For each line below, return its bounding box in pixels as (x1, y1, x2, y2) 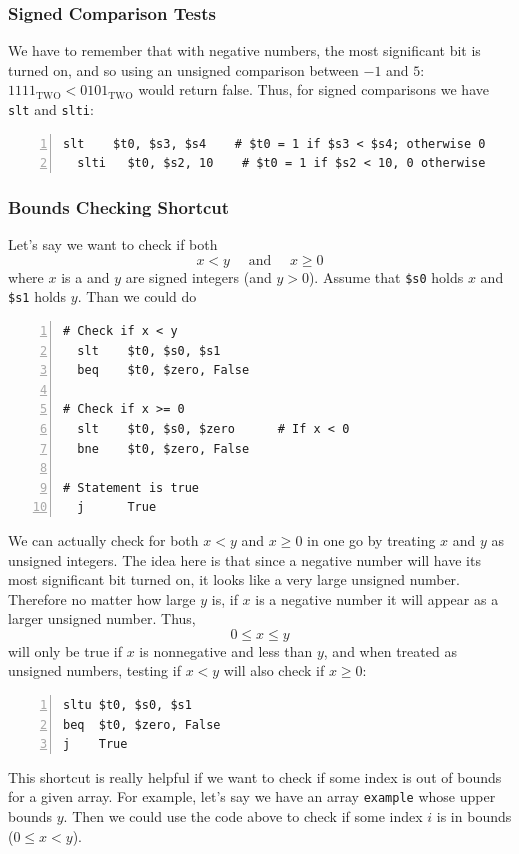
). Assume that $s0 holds (308, 266, 464, 287)
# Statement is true (63, 480, 200, 495)
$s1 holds (8, 286, 67, 307)
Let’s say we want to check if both (8, 234, 218, 255)
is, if (211, 588, 238, 609)
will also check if (223, 660, 325, 681)
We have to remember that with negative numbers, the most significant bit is (8, 40, 481, 61)
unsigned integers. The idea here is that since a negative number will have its (8, 549, 481, 570)
